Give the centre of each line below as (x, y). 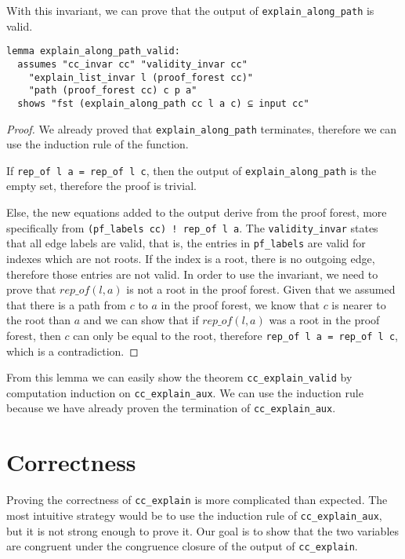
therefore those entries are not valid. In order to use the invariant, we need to (192, 274)
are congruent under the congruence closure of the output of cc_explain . (182, 546)
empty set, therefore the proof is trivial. (101, 186)
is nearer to (359, 304)
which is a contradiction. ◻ (72, 351)
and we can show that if (141, 320)
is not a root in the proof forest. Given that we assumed (261, 289)
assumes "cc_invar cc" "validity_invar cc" (132, 64)
